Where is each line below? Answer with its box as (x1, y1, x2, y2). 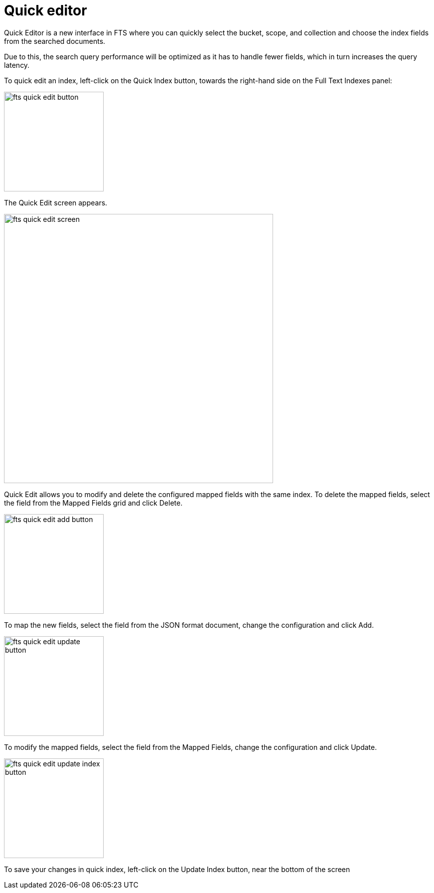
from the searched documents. (4, 36, 106, 45)
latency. (4, 60, 30, 69)
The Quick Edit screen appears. (4, 198, 108, 207)
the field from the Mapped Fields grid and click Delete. (4, 498, 183, 507)
